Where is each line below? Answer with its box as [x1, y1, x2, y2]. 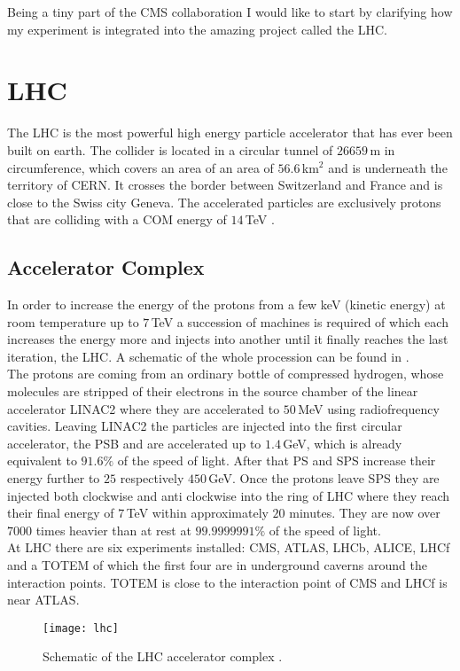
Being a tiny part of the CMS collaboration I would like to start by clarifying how [7, 3, 453, 20]
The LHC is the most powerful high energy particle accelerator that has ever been [7, 123, 453, 142]
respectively [120, 469, 184, 488]
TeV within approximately [126, 503, 269, 522]
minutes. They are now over [289, 503, 441, 522]
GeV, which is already [283, 433, 402, 452]
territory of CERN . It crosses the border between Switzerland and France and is [7, 176, 443, 194]
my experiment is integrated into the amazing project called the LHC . [7, 20, 387, 38]
